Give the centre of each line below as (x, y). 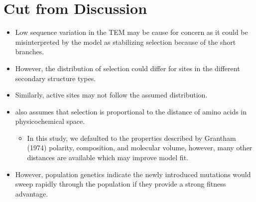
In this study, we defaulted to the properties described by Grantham (131, 138)
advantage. (32, 193)
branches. (30, 51)
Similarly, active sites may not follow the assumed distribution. (111, 95)
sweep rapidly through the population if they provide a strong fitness (121, 184)
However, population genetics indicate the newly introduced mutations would (133, 174)
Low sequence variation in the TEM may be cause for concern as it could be (131, 32)
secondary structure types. (56, 78)
